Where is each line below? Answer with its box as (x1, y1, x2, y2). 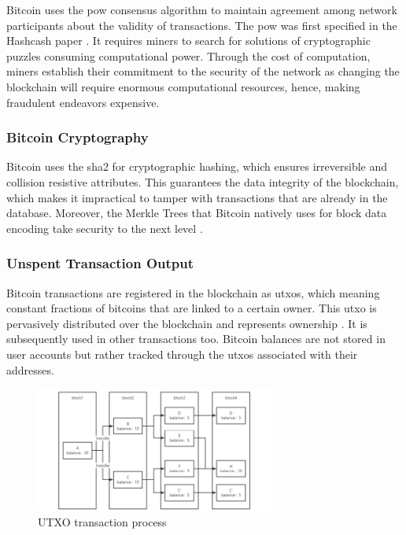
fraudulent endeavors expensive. (6, 94, 160, 110)
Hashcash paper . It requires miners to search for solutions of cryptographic (6, 32, 371, 49)
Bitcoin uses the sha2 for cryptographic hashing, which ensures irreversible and (6, 158, 388, 175)
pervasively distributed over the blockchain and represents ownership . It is (6, 315, 367, 331)
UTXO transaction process (38, 514, 167, 530)
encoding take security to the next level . (6, 220, 203, 236)
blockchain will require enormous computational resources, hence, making (6, 78, 360, 94)
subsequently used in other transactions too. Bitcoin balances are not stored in (6, 330, 386, 347)
